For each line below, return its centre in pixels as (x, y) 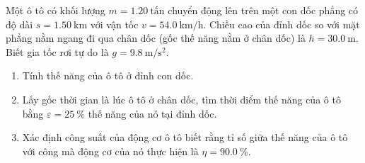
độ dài (19, 24)
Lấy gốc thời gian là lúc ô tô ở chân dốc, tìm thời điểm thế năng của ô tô (181, 99)
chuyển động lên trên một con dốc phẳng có (263, 10)
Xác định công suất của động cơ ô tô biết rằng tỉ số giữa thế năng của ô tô (185, 137)
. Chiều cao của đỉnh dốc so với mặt (282, 24)
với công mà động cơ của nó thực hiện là (110, 151)
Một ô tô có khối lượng (56, 10)
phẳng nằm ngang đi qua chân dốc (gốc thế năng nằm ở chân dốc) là (156, 38)
